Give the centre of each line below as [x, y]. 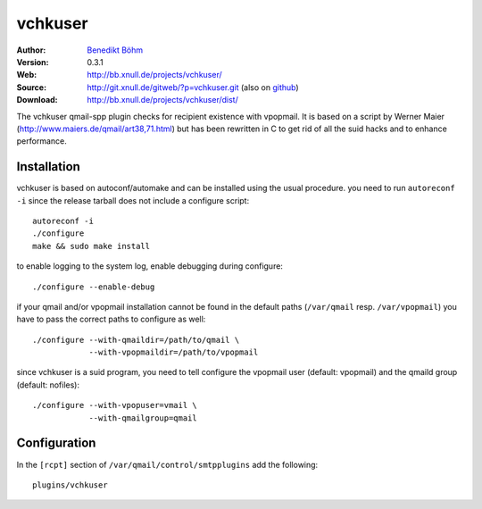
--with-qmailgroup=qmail [143, 418]
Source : [32, 87]
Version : [33, 62]
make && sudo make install [91, 246]
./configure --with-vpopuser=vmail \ [115, 405]
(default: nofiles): [48, 385]
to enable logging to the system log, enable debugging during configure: [150, 266]
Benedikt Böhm [115, 50]
